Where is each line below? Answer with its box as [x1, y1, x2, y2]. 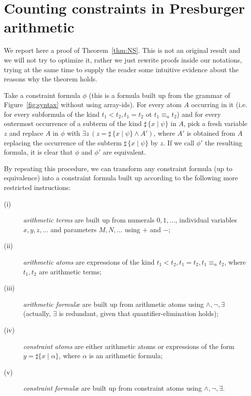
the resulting [205, 137, 242, 147]
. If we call [163, 137, 194, 147]
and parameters [50, 224, 97, 234]
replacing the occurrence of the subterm [4, 137, 122, 147]
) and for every [177, 109, 221, 119]
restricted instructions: [4, 182, 71, 192]
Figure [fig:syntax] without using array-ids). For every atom [4, 99, 182, 110]
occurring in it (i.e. [191, 99, 248, 110]
